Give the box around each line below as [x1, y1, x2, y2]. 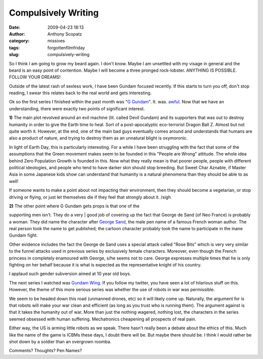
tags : [9, 44, 20, 51]
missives [47, 38, 65, 44]
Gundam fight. [9, 232, 38, 239]
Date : [9, 24, 20, 30]
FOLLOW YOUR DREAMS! [9, 74, 61, 80]
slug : [9, 52, 19, 58]
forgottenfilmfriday [47, 44, 85, 51]
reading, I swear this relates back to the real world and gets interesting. [9, 90, 152, 96]
